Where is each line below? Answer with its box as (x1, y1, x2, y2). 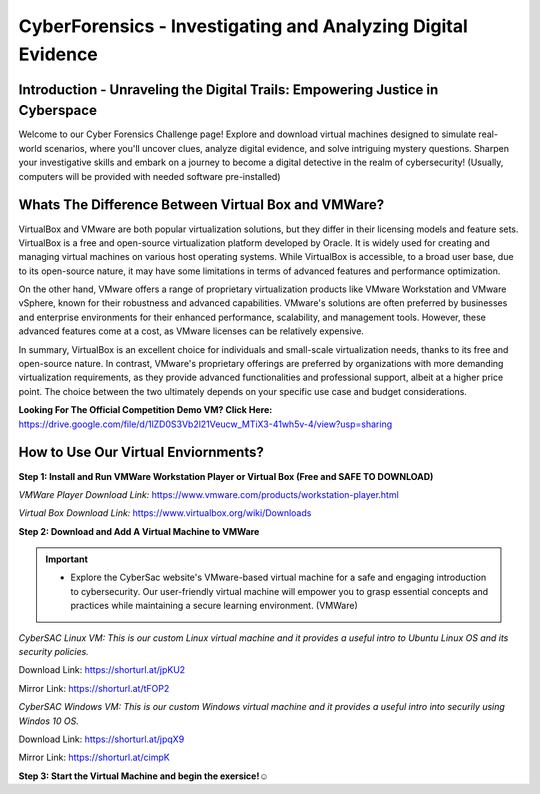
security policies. (18, 646, 89, 658)
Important (45, 553, 89, 565)
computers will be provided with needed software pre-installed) (18, 170, 281, 182)
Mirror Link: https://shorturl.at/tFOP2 (18, 682, 170, 694)
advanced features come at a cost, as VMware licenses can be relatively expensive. (18, 325, 365, 337)
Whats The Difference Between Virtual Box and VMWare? (18, 196, 385, 214)
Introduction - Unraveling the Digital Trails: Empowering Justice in (18, 81, 439, 98)
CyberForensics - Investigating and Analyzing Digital (18, 15, 469, 37)
